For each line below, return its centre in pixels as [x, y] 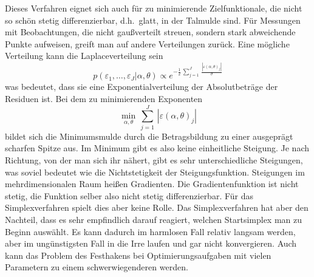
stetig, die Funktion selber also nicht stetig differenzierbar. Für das [129, 195]
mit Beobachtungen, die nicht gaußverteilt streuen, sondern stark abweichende [150, 32]
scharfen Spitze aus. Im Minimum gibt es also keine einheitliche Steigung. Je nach [157, 148]
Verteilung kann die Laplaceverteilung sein [84, 56]
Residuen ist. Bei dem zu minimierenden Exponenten [104, 99]
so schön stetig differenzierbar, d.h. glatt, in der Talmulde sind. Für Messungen [153, 20]
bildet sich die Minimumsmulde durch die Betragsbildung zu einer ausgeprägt [149, 136]
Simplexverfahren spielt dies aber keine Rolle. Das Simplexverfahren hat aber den [157, 207]
